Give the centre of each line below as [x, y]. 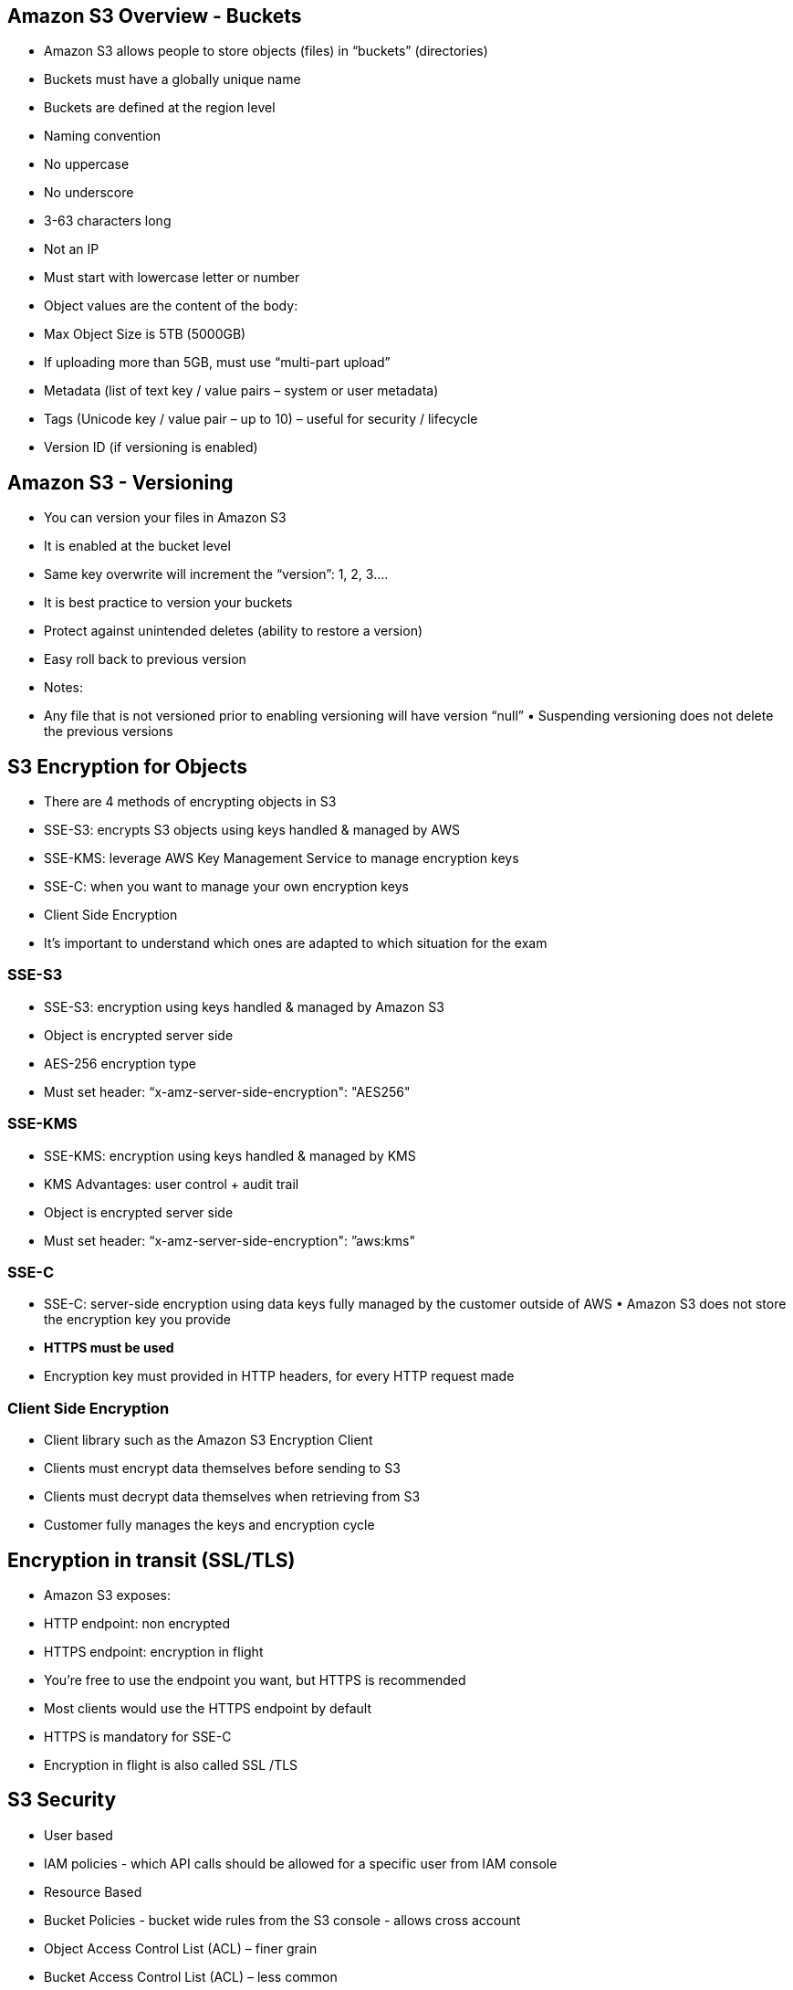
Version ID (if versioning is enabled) [151, 447]
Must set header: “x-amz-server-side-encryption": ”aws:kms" [230, 1240]
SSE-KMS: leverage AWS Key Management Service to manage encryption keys [282, 858]
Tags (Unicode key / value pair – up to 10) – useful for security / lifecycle [261, 419]
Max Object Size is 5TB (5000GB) [145, 334]
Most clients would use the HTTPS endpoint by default [208, 1708]
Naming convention [102, 136]
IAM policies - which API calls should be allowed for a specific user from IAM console [301, 1863]
